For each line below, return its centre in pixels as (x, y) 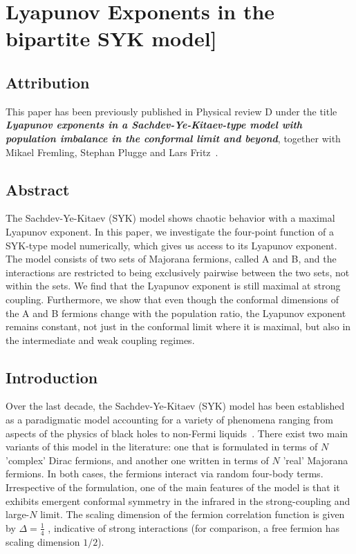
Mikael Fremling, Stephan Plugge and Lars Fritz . (112, 152)
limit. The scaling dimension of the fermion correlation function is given (193, 514)
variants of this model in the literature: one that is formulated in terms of (162, 447)
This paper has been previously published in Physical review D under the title (171, 111)
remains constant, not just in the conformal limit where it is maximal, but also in (178, 326)
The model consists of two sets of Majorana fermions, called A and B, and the (171, 259)
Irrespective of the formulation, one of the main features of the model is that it (173, 487)
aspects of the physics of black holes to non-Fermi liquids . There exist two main (177, 433)
